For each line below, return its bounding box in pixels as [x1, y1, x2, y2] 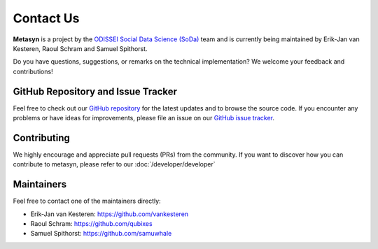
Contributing [13, 131, 70, 143]
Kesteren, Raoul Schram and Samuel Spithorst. [13, 44, 148, 52]
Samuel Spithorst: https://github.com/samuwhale [30, 229, 172, 238]
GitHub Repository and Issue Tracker [13, 85, 178, 97]
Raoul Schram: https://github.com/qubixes [30, 220, 153, 227]
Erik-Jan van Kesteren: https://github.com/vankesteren [30, 210, 189, 218]
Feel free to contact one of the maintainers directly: [13, 197, 161, 206]
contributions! [13, 67, 53, 76]
